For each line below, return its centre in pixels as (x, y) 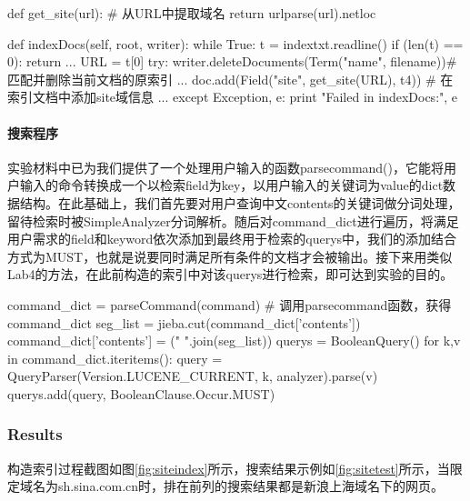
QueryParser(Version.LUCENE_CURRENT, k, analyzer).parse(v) (193, 376)
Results (35, 434)
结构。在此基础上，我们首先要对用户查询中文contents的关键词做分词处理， (240, 202)
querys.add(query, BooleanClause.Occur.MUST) (141, 393)
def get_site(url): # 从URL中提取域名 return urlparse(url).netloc (192, 13)
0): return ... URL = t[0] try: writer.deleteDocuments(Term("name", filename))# (232, 61)
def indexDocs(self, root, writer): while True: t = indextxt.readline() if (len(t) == (235, 43)
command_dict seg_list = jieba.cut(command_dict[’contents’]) (184, 322)
